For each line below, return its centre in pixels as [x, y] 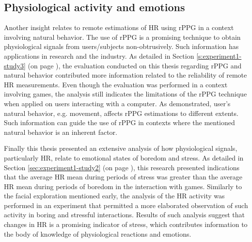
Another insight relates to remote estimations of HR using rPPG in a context [119, 27]
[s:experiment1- [219, 56]
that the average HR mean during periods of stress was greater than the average [123, 177]
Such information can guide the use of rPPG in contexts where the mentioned [119, 122]
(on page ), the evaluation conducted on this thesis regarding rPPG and [135, 65]
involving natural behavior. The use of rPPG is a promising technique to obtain [122, 37]
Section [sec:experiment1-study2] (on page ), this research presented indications [122, 167]
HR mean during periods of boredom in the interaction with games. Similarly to [123, 186]
